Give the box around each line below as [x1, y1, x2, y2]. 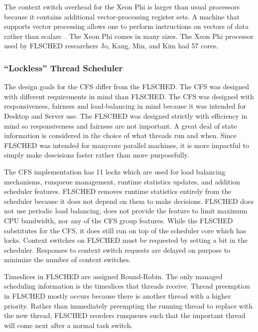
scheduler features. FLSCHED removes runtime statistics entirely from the [4, 186, 232, 196]
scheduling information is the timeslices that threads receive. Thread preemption [4, 281, 250, 291]
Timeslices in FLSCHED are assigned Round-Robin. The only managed [4, 271, 223, 281]
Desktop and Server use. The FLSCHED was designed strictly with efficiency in [4, 110, 248, 121]
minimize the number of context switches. [4, 254, 131, 265]
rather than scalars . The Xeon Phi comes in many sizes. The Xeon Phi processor [4, 30, 254, 41]
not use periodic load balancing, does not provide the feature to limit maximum [4, 205, 248, 216]
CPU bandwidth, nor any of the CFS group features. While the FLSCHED [4, 215, 233, 225]
